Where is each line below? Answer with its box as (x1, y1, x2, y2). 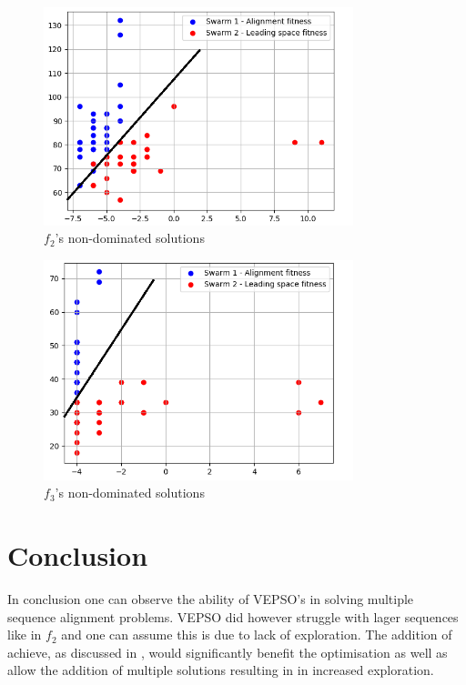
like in (7, 625, 42, 644)
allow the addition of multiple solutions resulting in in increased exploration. (7, 660, 434, 680)
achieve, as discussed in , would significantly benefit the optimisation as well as (7, 642, 448, 661)
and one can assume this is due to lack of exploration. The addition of (61, 625, 452, 644)
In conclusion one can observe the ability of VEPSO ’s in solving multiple (7, 589, 414, 609)
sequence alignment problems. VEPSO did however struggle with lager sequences (7, 607, 459, 626)
